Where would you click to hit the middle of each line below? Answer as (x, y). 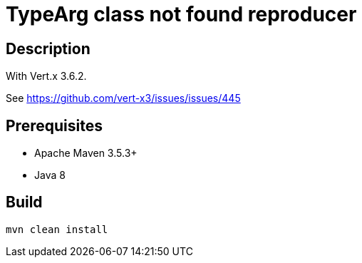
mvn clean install (57, 229)
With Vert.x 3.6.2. (46, 76)
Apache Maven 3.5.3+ (86, 153)
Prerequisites (54, 125)
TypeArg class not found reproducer (181, 14)
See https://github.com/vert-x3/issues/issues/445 (123, 98)
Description (48, 48)
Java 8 (50, 175)
